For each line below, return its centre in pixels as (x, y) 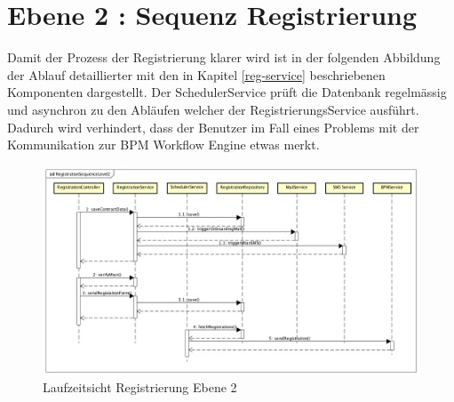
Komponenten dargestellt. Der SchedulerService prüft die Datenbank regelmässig (227, 92)
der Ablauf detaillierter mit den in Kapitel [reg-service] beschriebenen (196, 74)
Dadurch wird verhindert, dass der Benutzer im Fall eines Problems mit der (213, 127)
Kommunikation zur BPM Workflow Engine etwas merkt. (163, 145)
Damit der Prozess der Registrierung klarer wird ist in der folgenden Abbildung (224, 57)
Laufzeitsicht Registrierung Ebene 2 (140, 387)
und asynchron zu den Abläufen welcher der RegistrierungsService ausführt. (213, 109)
